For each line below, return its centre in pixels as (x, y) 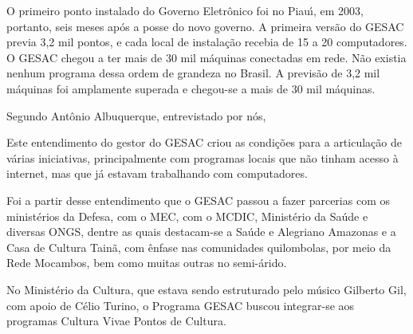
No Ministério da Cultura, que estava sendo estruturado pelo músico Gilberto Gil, (206, 289)
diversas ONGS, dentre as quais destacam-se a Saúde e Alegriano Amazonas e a (201, 232)
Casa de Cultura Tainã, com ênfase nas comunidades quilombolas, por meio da (199, 247)
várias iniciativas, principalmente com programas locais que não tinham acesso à (203, 157)
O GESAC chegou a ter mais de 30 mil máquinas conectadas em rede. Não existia (206, 57)
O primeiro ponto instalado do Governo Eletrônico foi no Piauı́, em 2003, (185, 10)
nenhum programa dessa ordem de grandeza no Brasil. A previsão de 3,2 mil (193, 73)
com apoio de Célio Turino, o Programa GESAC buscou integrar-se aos (181, 305)
